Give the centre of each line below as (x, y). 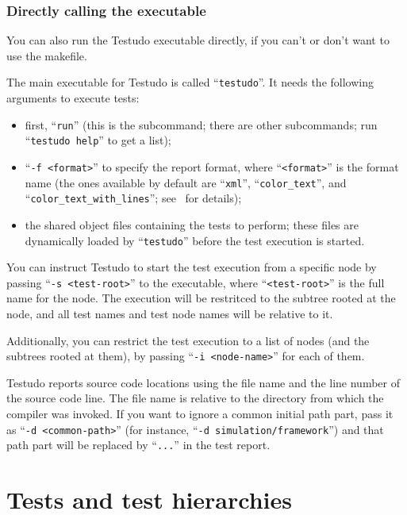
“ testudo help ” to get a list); (98, 140)
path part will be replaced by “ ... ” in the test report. (138, 445)
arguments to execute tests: (73, 98)
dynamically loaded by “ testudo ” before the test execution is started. (195, 240)
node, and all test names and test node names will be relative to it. (170, 314)
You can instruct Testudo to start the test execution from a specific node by (192, 267)
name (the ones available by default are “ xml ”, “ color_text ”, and (186, 182)
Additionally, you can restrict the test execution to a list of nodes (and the (188, 340)
